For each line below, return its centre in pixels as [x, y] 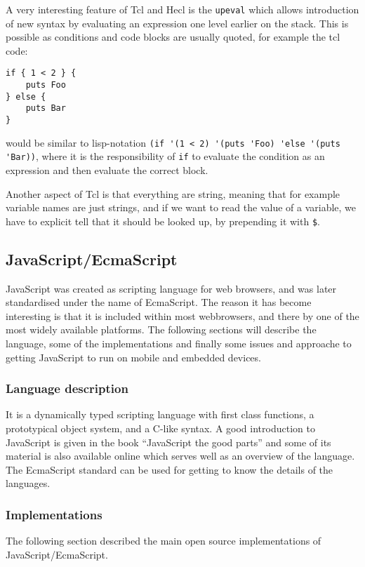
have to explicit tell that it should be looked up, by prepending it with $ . [163, 221]
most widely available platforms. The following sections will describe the [161, 329]
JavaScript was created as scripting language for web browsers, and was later [171, 288]
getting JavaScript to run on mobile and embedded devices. [133, 357]
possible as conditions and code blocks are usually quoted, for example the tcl [173, 37]
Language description [67, 388]
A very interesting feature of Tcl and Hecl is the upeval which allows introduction [182, 9]
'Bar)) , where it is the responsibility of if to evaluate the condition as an [165, 156]
